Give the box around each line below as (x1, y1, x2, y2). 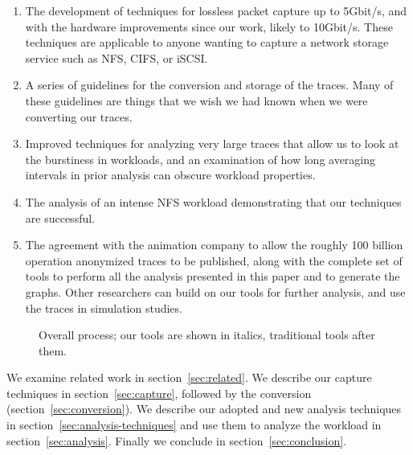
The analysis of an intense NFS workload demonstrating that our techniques (25, 193, 402, 210)
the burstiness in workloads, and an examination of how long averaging (25, 150, 376, 167)
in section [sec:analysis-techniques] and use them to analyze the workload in (6, 416, 382, 433)
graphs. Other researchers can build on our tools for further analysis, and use (25, 283, 406, 300)
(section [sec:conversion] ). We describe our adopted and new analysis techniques (6, 400, 402, 417)
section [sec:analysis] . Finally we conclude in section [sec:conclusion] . (6, 432, 347, 449)
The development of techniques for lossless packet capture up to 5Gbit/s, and (25, 2, 407, 18)
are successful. (25, 209, 95, 226)
